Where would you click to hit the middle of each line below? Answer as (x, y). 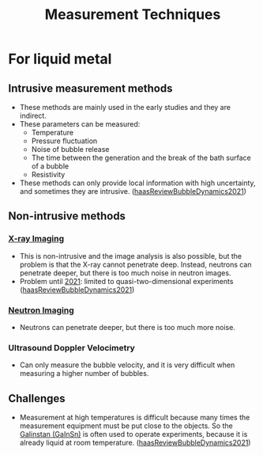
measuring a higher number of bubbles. (84, 373)
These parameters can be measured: (80, 124)
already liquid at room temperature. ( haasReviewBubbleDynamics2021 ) (135, 443)
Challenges (37, 398)
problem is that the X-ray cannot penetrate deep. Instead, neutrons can (135, 264)
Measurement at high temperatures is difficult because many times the (135, 418)
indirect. (33, 116)
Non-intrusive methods (67, 216)
